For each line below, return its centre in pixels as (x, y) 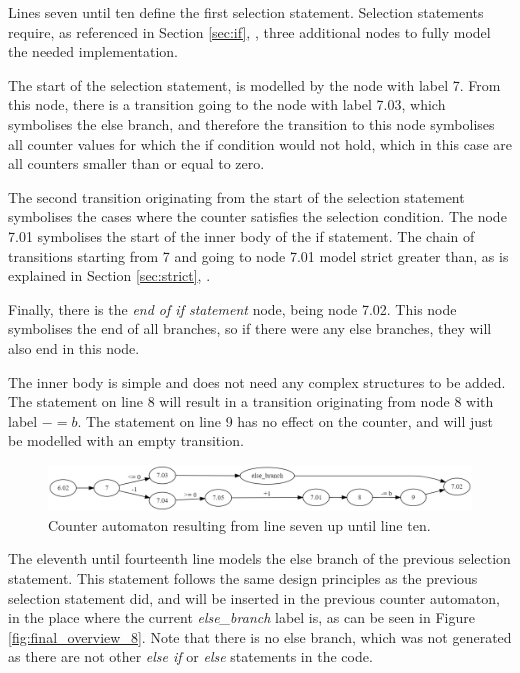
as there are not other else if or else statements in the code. (190, 656)
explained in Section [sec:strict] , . (109, 275)
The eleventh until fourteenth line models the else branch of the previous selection (259, 558)
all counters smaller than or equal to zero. (136, 163)
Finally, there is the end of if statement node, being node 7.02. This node (232, 308)
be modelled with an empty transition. (126, 440)
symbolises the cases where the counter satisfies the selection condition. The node (257, 216)
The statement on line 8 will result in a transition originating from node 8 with (251, 401)
